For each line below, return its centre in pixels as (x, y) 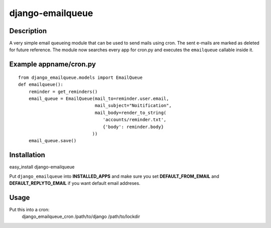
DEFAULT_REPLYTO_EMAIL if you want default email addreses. (75, 183)
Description (28, 31)
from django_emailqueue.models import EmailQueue (81, 77)
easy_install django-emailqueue (42, 167)
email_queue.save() (52, 141)
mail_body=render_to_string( (130, 112)
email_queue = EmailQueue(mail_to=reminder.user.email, (99, 99)
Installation (27, 155)
